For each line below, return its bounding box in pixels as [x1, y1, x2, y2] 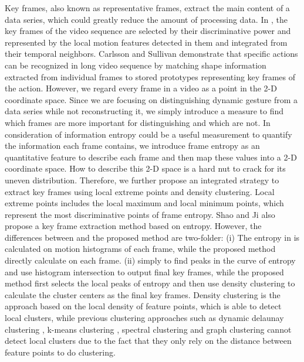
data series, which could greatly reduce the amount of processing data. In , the [5, 13, 288, 25]
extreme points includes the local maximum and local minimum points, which [5, 197, 284, 209]
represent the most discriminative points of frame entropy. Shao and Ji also [5, 208, 275, 220]
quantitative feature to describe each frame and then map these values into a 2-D [5, 151, 297, 163]
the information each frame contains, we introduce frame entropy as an [5, 139, 260, 152]
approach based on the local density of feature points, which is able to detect [5, 300, 282, 312]
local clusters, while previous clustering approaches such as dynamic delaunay [5, 312, 284, 324]
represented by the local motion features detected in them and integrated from [5, 36, 288, 48]
